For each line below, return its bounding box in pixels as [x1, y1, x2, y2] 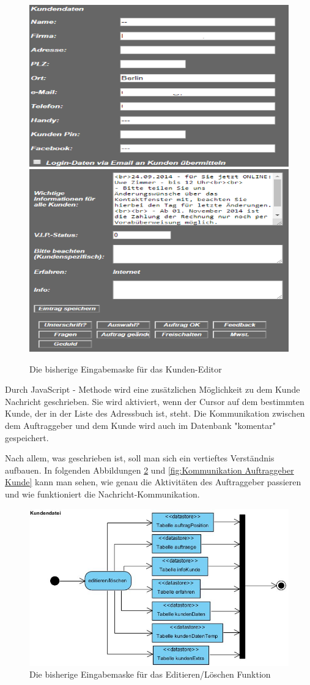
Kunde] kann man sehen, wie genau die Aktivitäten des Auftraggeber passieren [5, 475, 301, 488]
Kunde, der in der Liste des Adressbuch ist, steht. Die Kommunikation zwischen [5, 407, 305, 420]
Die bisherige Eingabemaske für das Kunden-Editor [29, 362, 222, 375]
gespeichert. [5, 431, 49, 444]
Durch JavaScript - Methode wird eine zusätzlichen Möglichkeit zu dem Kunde [5, 383, 300, 396]
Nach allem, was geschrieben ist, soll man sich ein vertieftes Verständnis [5, 452, 275, 464]
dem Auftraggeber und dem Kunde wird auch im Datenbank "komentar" [5, 419, 276, 432]
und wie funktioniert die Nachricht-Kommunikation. [5, 488, 200, 501]
